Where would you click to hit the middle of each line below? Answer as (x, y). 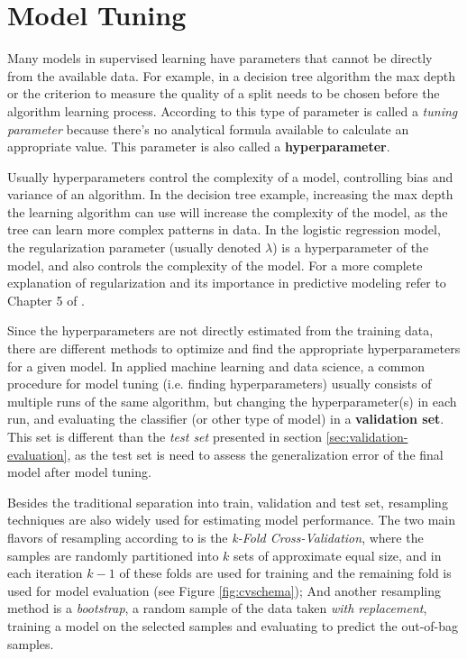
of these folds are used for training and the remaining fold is (285, 573)
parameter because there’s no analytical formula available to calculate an (208, 128)
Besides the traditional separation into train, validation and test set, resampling (228, 502)
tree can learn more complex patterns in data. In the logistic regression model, (224, 229)
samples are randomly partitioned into (113, 555)
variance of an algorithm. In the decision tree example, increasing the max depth (230, 194)
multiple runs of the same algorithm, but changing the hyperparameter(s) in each (232, 401)
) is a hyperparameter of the (351, 247)
